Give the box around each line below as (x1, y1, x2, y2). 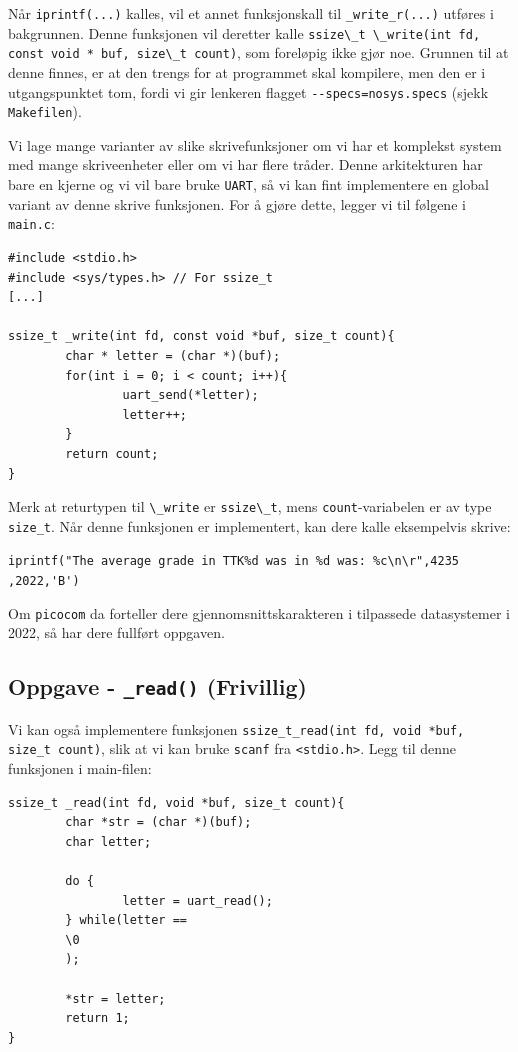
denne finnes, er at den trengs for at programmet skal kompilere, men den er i (8, 61, 486, 82)
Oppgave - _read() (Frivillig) (8, 671, 307, 702)
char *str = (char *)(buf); (65, 815, 252, 830)
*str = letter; (65, 991, 166, 1006)
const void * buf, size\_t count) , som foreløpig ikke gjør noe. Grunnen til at (8, 42, 509, 63)
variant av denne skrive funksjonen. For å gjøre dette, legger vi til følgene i (8, 193, 466, 214)
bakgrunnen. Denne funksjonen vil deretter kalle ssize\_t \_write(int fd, (8, 22, 481, 43)
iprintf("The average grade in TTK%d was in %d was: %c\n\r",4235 (8, 554, 460, 569)
